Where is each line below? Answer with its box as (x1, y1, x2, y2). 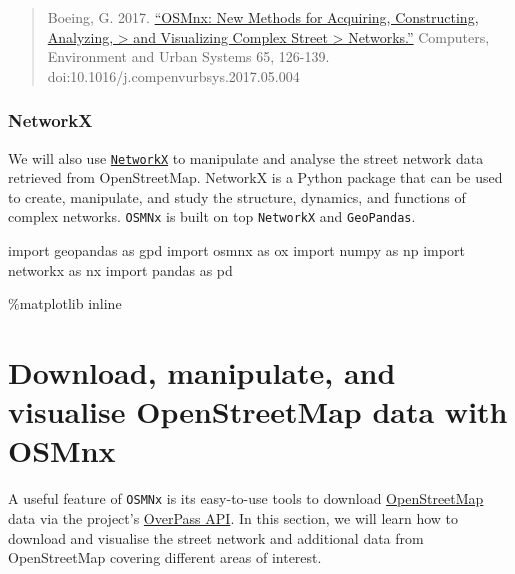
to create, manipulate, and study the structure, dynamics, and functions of (8, 186, 466, 207)
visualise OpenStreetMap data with (8, 391, 508, 432)
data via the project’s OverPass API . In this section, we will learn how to (8, 508, 459, 529)
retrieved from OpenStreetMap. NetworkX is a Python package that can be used (8, 167, 503, 188)
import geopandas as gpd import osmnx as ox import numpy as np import (8, 240, 465, 261)
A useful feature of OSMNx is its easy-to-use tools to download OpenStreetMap (8, 488, 484, 509)
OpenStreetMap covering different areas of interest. (8, 547, 322, 568)
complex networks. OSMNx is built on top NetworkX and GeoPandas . (8, 206, 416, 227)
